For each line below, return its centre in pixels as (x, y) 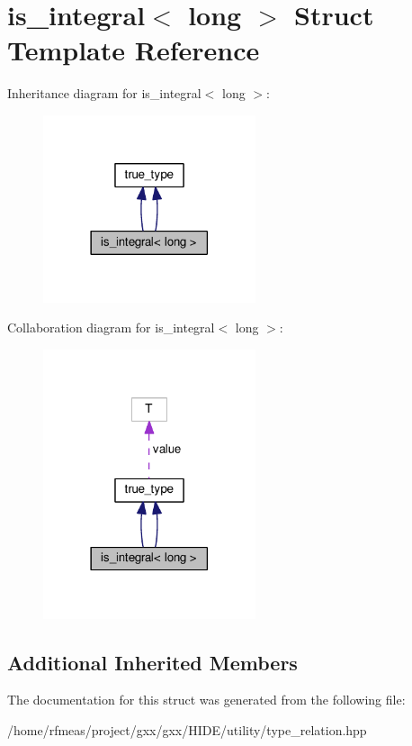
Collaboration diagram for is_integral (111, 328)
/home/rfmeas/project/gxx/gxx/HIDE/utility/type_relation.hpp (187, 729)
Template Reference (134, 50)
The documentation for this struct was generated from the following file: (206, 700)
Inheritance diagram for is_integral (104, 93)
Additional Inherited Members (152, 662)
